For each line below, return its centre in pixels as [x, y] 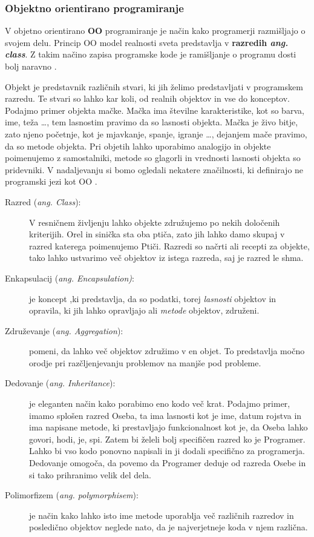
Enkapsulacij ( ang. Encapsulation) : [70, 278]
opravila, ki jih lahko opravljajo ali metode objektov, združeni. [144, 310]
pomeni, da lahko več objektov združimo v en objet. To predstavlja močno [167, 351]
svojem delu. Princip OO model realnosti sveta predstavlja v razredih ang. [147, 42]
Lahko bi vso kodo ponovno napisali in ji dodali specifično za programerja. [167, 451]
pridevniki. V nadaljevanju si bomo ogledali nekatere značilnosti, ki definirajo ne [154, 169]
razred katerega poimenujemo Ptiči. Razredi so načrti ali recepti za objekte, [169, 245]
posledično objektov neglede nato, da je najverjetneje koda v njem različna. [168, 527]
